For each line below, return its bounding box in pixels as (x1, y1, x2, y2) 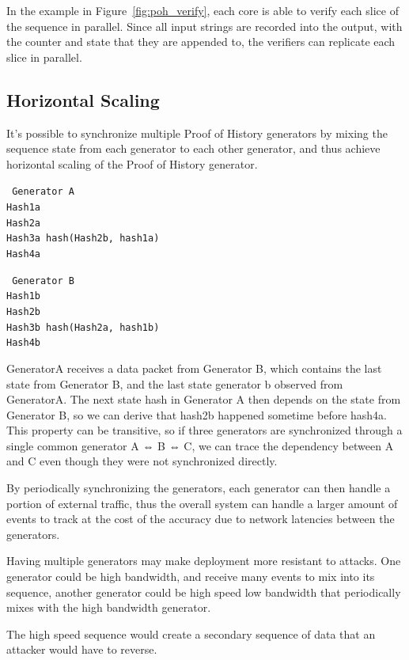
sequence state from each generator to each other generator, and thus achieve (6, 140, 381, 157)
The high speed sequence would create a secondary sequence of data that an (6, 625, 376, 642)
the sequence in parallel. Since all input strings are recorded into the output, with (6, 17, 403, 34)
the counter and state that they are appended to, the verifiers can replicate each (6, 33, 396, 50)
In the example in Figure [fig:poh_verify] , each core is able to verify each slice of (6, 2, 399, 18)
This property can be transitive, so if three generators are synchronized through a (6, 422, 403, 438)
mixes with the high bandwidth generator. (6, 599, 211, 616)
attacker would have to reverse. (6, 641, 157, 658)
